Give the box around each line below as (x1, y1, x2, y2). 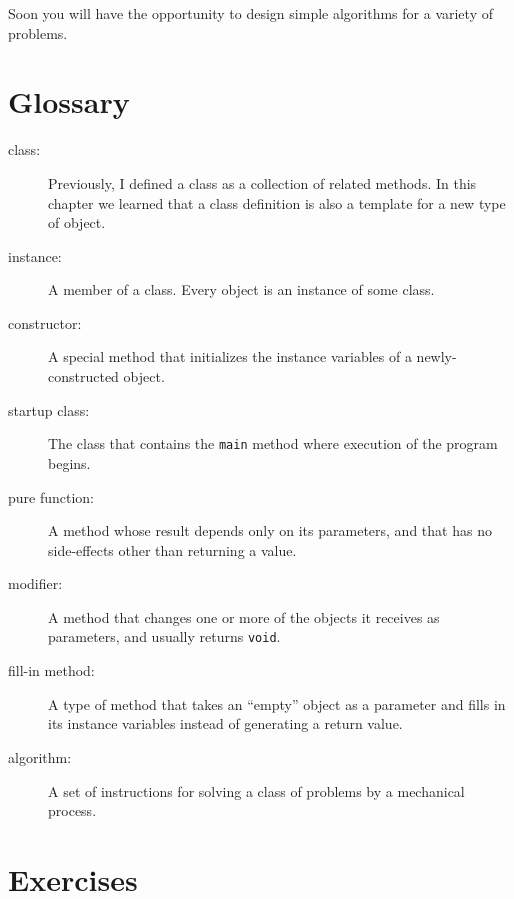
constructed (48, 366, 119, 387)
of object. (48, 212, 106, 233)
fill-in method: (8, 660, 95, 681)
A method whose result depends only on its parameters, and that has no (48, 520, 492, 541)
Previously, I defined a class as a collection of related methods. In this (48, 172, 477, 193)
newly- (416, 346, 457, 367)
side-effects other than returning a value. (48, 539, 297, 560)
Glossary (8, 81, 130, 122)
